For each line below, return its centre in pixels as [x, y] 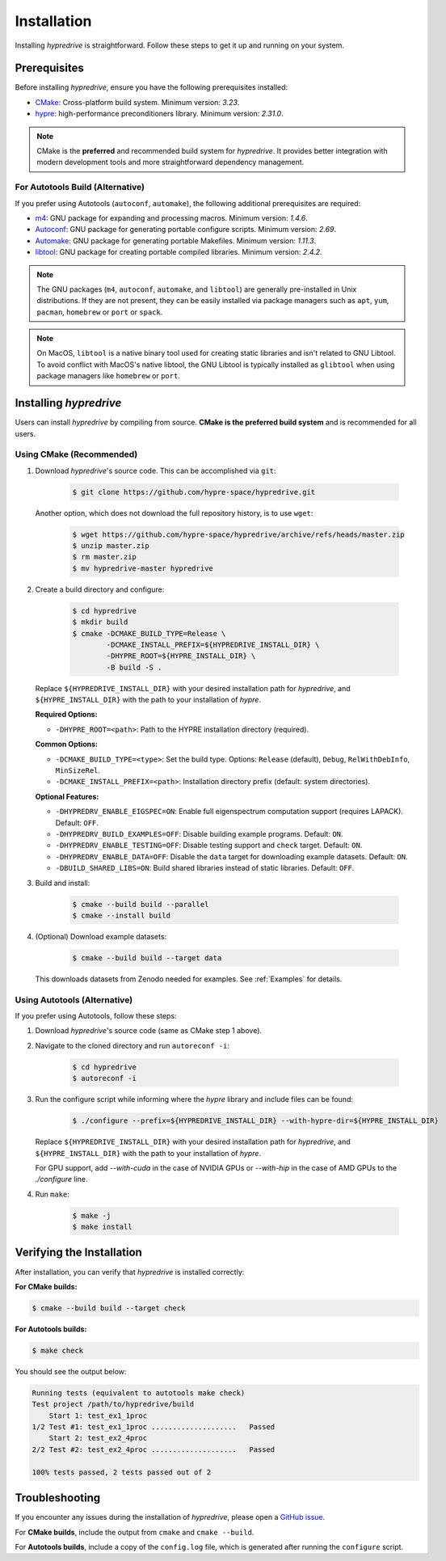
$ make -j [92, 1215]
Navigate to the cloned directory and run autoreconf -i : [133, 1045]
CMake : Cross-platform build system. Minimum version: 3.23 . [137, 102]
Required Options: [66, 715]
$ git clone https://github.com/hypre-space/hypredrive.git [194, 492]
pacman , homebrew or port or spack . [100, 312]
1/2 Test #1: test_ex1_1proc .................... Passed [154, 1427]
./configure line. [61, 1179]
